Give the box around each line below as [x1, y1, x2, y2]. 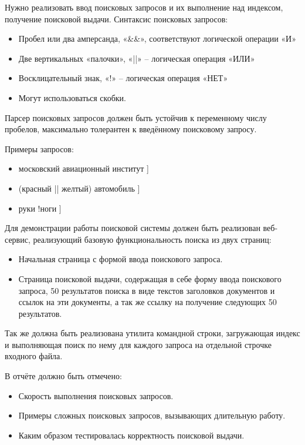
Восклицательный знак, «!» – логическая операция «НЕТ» [18, 72, 228, 84]
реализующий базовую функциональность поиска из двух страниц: [33, 233, 272, 245]
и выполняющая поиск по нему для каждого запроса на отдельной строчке [5, 338, 272, 350]
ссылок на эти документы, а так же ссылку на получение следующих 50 [18, 296, 277, 308]
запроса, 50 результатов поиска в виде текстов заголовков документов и [18, 284, 275, 296]
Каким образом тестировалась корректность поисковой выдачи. [18, 429, 245, 441]
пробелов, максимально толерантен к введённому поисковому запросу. [5, 123, 257, 135]
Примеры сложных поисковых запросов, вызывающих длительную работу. [18, 409, 286, 421]
